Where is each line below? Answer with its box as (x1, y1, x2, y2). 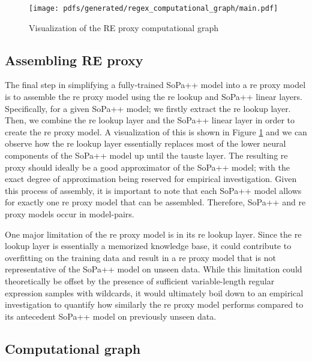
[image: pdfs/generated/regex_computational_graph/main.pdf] (29, 4, 278, 13)
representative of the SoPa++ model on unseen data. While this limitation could (5, 263, 302, 275)
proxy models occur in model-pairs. (5, 207, 134, 220)
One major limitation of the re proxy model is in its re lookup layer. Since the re (5, 227, 302, 240)
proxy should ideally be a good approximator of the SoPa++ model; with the (5, 160, 290, 173)
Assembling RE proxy (5, 50, 143, 69)
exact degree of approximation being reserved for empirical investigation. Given (5, 172, 297, 185)
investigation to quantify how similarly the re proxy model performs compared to (5, 298, 304, 311)
